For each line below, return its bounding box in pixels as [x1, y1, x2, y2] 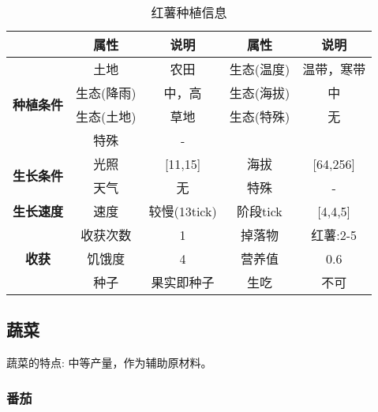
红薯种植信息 [151, 3, 227, 21]
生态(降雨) [76, 84, 137, 102]
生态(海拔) [229, 84, 290, 102]
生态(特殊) [229, 107, 290, 125]
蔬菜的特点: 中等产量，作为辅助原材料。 [6, 354, 212, 371]
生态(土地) [76, 107, 137, 125]
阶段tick [237, 202, 283, 220]
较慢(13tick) [148, 202, 217, 220]
